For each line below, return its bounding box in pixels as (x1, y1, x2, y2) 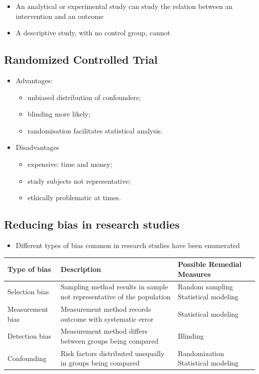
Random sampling (178, 281, 233, 292)
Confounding (7, 353, 47, 363)
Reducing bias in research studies (4, 217, 180, 232)
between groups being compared (60, 335, 158, 346)
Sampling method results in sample (60, 281, 168, 292)
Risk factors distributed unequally (60, 348, 165, 358)
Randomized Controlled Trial (4, 52, 158, 67)
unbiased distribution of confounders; (27, 92, 141, 102)
